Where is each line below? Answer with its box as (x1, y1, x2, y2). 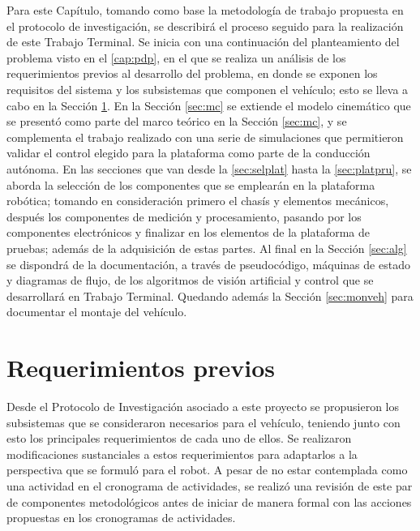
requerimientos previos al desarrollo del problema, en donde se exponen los (6, 65, 378, 82)
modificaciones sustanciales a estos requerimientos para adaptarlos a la (6, 445, 358, 462)
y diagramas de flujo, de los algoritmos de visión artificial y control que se (6, 272, 374, 289)
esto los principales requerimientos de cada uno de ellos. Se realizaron (6, 430, 352, 447)
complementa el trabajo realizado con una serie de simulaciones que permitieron (6, 128, 404, 145)
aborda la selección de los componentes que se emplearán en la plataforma (6, 176, 375, 193)
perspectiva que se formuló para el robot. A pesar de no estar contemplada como (6, 461, 408, 478)
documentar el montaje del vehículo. (6, 303, 187, 320)
